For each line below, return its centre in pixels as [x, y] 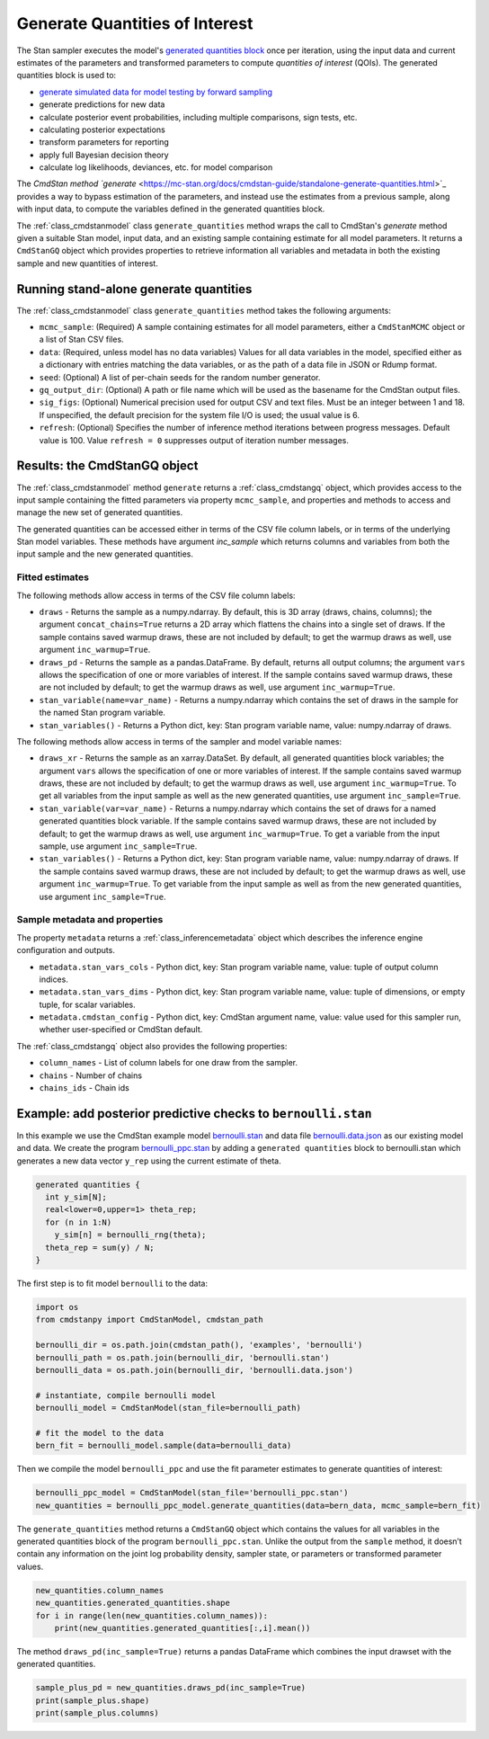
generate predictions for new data [102, 104]
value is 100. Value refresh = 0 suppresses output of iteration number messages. [194, 440]
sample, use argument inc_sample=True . [118, 846]
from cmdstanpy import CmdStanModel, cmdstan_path [150, 1320]
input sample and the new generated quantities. [105, 554]
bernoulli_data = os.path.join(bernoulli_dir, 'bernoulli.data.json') [195, 1370]
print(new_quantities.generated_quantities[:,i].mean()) [182, 1628]
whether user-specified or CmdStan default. [121, 1030]
